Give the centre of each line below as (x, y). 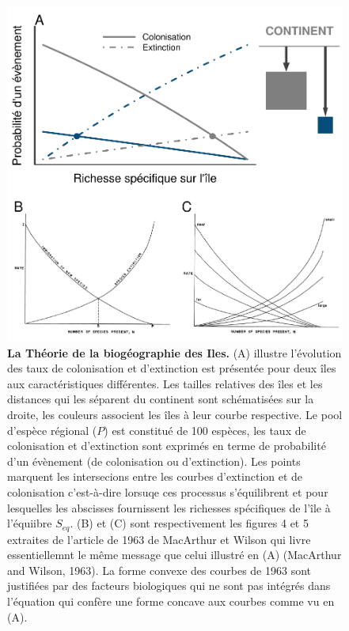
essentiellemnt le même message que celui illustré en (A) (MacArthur (174, 555)
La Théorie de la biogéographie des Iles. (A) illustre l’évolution (174, 352)
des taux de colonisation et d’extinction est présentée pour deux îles (172, 368)
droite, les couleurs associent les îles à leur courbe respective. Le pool (175, 414)
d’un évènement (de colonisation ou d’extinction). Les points (154, 461)
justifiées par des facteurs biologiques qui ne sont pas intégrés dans (169, 586)
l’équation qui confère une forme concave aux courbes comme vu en (171, 601)
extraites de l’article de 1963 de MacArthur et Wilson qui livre (159, 539)
